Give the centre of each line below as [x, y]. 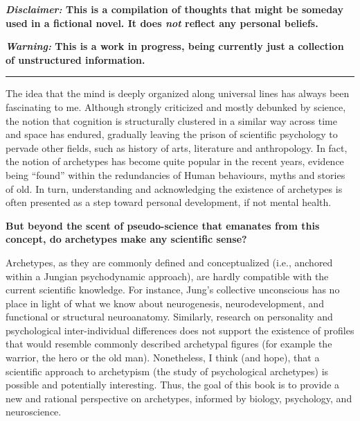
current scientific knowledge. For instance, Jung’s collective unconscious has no [173, 290]
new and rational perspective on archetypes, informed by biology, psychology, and [179, 398]
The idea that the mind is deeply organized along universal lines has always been [178, 93]
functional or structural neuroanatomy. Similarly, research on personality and [169, 317]
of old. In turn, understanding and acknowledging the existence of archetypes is [174, 188]
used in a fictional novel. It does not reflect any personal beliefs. [162, 23]
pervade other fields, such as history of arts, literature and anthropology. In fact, [177, 147]
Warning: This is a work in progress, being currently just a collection [175, 46]
